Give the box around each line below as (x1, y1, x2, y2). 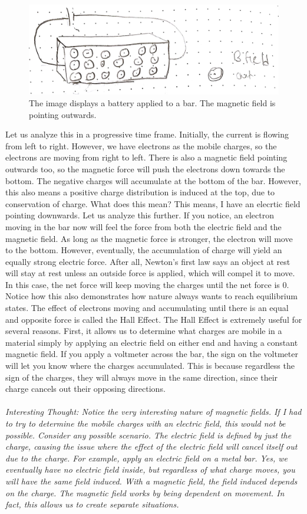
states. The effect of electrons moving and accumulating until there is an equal (5, 302, 289, 314)
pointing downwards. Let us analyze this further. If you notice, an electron (5, 209, 274, 221)
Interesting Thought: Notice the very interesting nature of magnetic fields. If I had (5, 405, 302, 418)
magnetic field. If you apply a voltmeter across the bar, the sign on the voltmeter (5, 348, 298, 360)
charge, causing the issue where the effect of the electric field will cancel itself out (5, 440, 298, 453)
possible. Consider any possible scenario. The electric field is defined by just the (5, 428, 292, 441)
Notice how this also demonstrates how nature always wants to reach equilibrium (5, 290, 298, 302)
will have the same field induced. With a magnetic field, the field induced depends (5, 474, 298, 487)
